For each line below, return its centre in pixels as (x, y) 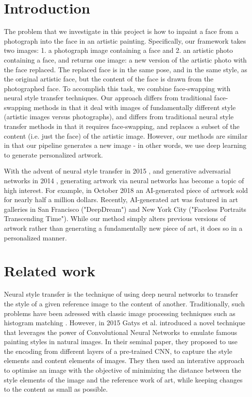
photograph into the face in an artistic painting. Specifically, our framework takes (125, 40)
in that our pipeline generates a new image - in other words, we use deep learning (125, 145)
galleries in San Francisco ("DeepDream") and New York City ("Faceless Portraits (125, 209)
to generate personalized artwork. (54, 154)
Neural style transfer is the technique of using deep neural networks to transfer (121, 294)
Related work (50, 271)
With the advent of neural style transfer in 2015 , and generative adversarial (118, 171)
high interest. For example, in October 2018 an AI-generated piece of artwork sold (126, 190)
